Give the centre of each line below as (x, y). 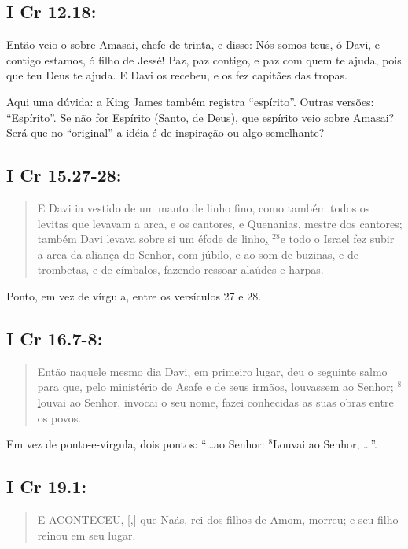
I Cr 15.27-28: (64, 175)
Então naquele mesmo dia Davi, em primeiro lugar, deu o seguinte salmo (212, 371)
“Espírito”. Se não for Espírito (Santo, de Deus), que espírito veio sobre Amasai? (200, 117)
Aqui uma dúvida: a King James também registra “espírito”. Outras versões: (190, 101)
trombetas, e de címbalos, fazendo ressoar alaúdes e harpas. (180, 269)
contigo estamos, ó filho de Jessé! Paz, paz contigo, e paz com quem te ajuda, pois (204, 59)
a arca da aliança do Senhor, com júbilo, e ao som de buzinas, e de (198, 254)
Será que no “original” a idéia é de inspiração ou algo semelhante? (165, 133)
